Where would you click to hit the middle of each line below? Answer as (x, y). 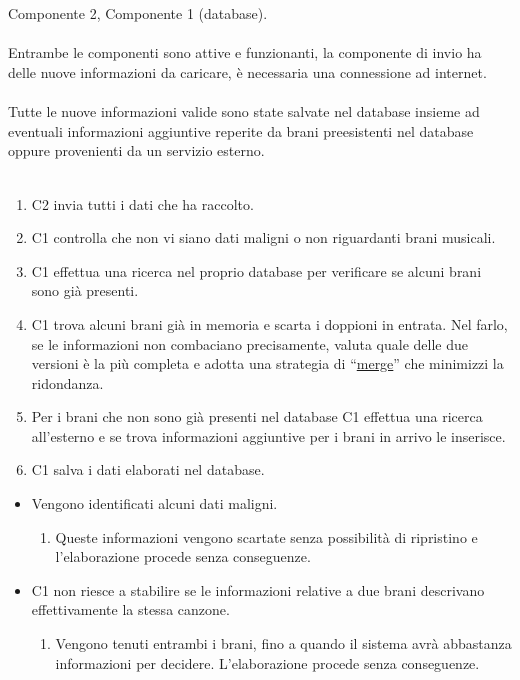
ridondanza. (67, 382)
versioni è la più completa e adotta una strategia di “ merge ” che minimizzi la (267, 363)
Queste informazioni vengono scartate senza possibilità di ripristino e (266, 536)
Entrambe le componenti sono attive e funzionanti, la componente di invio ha (245, 52)
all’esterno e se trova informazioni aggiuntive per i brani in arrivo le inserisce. (268, 435)
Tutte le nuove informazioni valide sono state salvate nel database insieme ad (244, 111)
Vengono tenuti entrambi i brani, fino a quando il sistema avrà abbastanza (283, 643)
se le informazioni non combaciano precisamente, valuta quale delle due (249, 343)
